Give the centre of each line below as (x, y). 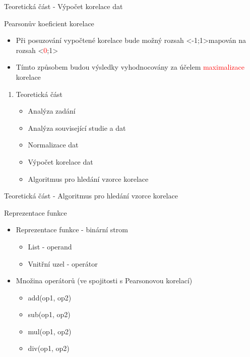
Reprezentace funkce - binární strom (72, 229)
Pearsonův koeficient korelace (49, 23)
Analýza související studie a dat (77, 127)
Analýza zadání (52, 111)
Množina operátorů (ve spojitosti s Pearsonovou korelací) (104, 280)
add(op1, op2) (50, 297)
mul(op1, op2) (50, 331)
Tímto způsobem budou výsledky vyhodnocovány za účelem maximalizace (130, 67)
